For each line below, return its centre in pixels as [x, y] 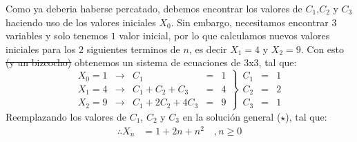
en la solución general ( [232, 116]
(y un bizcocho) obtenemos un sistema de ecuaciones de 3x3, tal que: [151, 62]
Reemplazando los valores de [66, 116]
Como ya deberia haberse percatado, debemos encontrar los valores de [154, 8]
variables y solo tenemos [57, 35]
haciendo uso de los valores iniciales [81, 22]
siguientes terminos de [133, 49]
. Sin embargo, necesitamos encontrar [250, 22]
